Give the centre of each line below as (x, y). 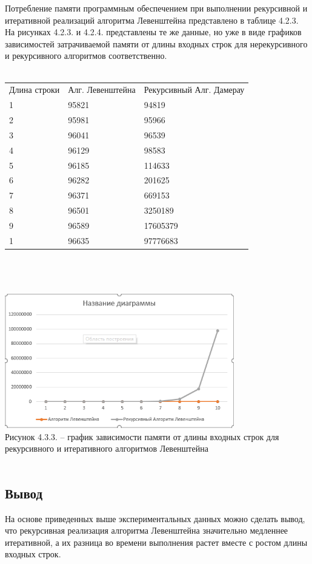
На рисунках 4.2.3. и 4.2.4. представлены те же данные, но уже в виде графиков (153, 32)
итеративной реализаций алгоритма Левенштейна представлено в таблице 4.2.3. (152, 20)
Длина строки (35, 90)
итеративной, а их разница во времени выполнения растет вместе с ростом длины (156, 542)
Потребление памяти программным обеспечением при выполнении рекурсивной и (156, 8)
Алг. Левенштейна (102, 90)
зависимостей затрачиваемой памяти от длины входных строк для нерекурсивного (156, 43)
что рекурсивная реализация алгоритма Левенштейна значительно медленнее (147, 530)
